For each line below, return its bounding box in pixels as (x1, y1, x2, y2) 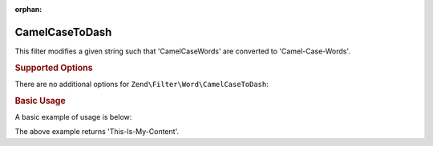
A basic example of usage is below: (14, 112, 132, 121)
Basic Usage (14, 95, 66, 106)
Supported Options (14, 62, 93, 73)
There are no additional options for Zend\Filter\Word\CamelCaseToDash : (14, 79, 269, 89)
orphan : (14, 5, 42, 14)
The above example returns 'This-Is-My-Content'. (14, 127, 180, 136)
